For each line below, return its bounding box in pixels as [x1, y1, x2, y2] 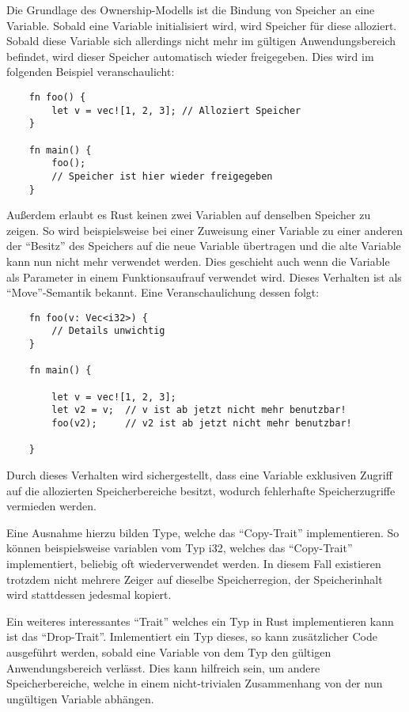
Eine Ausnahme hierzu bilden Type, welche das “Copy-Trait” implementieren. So [6, 524, 400, 540]
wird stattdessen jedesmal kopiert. [6, 586, 172, 603]
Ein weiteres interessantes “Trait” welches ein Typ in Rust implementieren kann [6, 612, 394, 629]
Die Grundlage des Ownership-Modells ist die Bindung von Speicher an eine [6, 2, 375, 17]
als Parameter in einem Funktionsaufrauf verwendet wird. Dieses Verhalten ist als [6, 268, 402, 285]
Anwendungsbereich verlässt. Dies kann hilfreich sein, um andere [6, 659, 320, 676]
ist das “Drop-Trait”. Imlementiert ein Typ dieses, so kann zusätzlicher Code [6, 628, 377, 645]
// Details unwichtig [51, 325, 165, 337]
